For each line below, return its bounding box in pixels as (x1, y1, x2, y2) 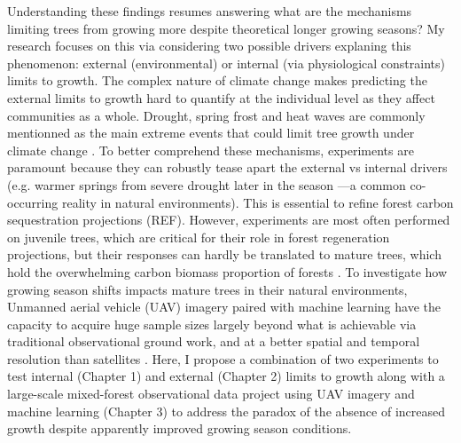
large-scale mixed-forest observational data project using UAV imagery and (7, 384, 415, 403)
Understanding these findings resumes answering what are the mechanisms (7, 2, 412, 20)
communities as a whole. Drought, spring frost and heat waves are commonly (7, 106, 426, 124)
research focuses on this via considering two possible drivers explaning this (7, 36, 411, 55)
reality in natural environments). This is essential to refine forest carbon (61, 193, 454, 211)
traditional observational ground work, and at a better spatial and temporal (7, 332, 420, 351)
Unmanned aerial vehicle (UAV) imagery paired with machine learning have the (7, 297, 441, 316)
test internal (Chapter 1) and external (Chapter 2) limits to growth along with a (7, 367, 445, 385)
